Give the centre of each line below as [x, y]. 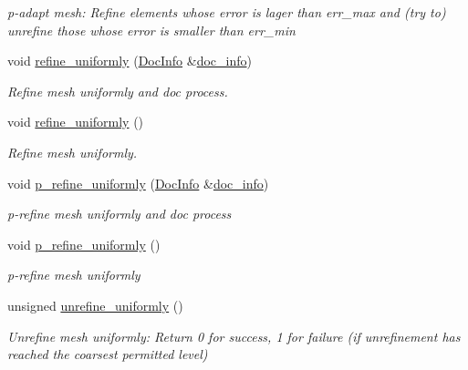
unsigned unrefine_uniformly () [95, 305]
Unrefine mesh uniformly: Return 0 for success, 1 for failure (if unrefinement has [234, 336]
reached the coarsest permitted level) [108, 354]
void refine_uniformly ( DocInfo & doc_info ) [130, 61]
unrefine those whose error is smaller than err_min [151, 30]
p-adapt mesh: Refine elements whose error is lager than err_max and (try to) [227, 12]
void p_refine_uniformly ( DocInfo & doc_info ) [138, 183]
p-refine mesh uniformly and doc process [120, 214]
